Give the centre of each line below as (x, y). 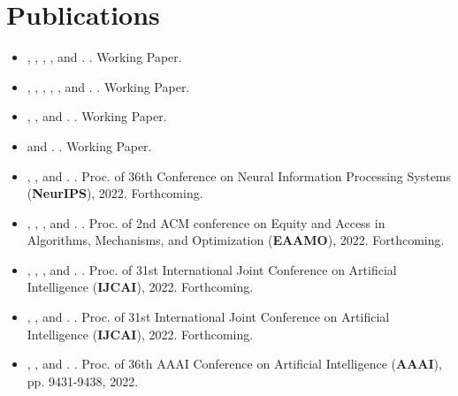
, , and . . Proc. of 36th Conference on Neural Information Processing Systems (239, 175)
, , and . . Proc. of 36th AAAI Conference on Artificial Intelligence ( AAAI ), (234, 364)
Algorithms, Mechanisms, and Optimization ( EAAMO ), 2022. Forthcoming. (236, 240)
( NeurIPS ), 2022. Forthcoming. (115, 193)
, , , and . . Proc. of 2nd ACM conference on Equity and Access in (206, 222)
